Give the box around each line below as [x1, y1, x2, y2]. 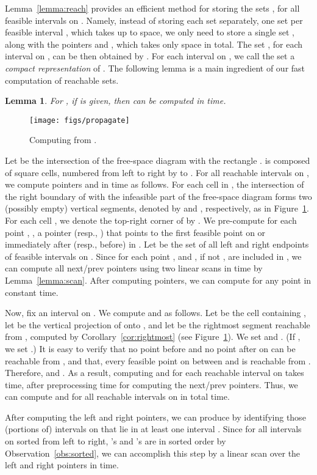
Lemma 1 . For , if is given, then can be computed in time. [5, 94, 226, 107]
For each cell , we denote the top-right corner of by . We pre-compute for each [5, 213, 297, 226]
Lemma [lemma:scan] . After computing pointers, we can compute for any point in [5, 273, 312, 286]
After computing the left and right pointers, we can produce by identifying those [5, 410, 306, 423]
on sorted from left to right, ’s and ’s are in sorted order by [5, 435, 226, 447]
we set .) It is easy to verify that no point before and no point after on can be [5, 342, 296, 355]
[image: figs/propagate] [29, 116, 130, 125]
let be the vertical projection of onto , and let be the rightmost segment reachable [5, 318, 310, 331]
